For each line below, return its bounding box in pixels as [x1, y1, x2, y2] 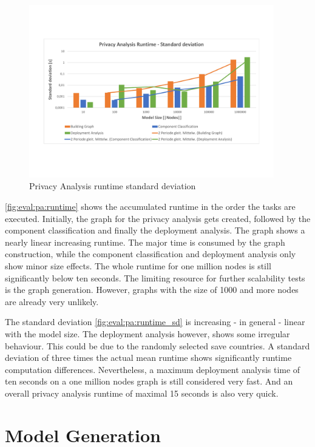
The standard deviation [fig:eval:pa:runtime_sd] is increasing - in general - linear [5, 315, 305, 328]
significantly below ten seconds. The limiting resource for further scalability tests [5, 271, 305, 284]
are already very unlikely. [5, 295, 99, 308]
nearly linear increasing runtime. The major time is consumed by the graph [5, 235, 285, 248]
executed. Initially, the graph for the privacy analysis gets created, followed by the [5, 212, 311, 224]
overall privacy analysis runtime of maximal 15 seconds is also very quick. [5, 386, 279, 399]
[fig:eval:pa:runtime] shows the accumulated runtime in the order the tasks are [5, 200, 296, 212]
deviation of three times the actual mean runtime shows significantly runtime [5, 351, 292, 364]
